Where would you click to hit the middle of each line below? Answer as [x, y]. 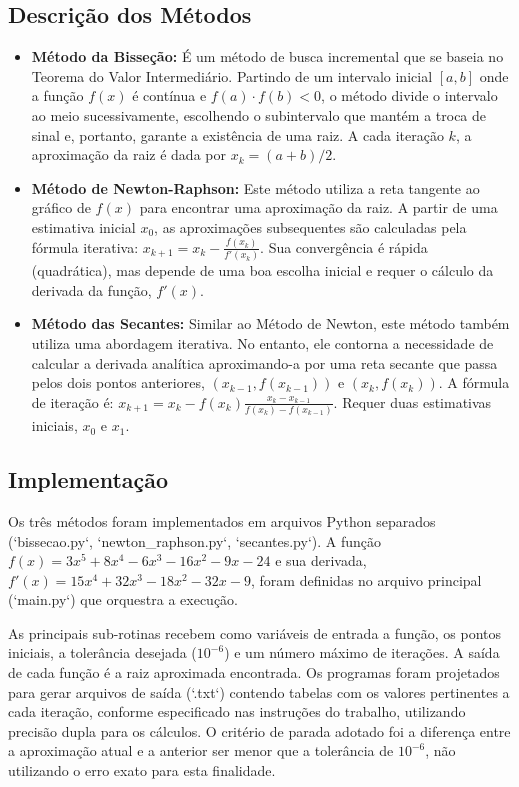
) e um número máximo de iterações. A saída [362, 652]
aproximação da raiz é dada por [128, 154]
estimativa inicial [83, 226]
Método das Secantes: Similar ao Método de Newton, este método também [270, 323]
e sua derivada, [321, 560]
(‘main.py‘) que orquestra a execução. [123, 599]
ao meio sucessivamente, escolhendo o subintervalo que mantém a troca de [259, 114]
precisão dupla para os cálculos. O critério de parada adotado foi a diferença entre [259, 730]
